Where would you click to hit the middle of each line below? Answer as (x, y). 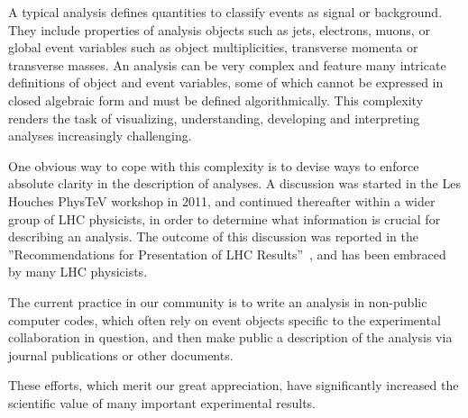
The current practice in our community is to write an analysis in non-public (218, 301)
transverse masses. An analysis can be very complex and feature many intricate (227, 64)
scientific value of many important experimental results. (162, 402)
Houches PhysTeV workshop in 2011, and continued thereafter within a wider (222, 200)
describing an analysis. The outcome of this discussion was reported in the (213, 236)
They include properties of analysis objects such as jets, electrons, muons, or (219, 29)
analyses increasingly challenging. (100, 136)
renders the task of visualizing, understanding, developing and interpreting (214, 118)
